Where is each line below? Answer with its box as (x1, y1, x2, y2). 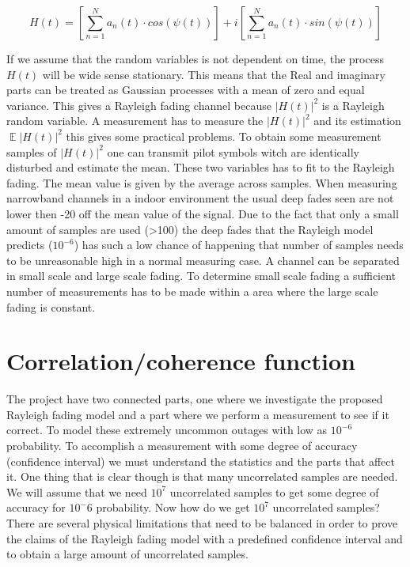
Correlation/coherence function (6, 345, 355, 377)
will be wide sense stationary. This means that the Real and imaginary (42, 66, 385, 82)
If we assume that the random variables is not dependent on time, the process (6, 51, 384, 66)
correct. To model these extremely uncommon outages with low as (6, 421, 328, 438)
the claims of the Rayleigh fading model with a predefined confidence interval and (6, 530, 403, 546)
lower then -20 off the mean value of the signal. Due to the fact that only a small (6, 205, 399, 221)
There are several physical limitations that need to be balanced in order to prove (6, 514, 398, 531)
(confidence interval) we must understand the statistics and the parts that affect (6, 452, 395, 469)
